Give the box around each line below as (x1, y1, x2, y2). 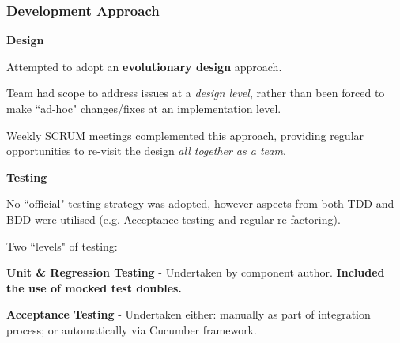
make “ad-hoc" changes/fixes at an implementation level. (6, 100, 281, 116)
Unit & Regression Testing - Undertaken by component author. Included (6, 264, 385, 281)
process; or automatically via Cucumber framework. (6, 321, 257, 337)
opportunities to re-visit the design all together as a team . (6, 142, 286, 159)
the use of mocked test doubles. (6, 279, 182, 296)
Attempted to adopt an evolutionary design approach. (6, 58, 282, 74)
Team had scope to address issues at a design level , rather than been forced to (6, 85, 385, 101)
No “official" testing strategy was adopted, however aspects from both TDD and (6, 195, 394, 212)
